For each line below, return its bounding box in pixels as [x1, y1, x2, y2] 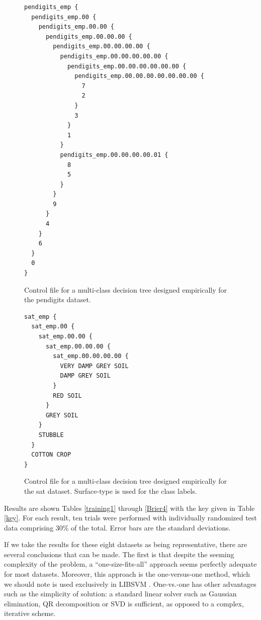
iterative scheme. [4, 608, 56, 618]
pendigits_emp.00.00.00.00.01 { [60, 151, 168, 158]
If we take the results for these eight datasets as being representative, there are [4, 539, 247, 550]
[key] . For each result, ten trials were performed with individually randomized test [4, 512, 257, 523]
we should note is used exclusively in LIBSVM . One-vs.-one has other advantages [4, 578, 256, 589]
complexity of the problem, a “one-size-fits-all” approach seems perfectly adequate [4, 559, 257, 569]
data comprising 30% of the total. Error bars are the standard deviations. [4, 522, 231, 533]
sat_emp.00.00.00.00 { [53, 352, 129, 360]
